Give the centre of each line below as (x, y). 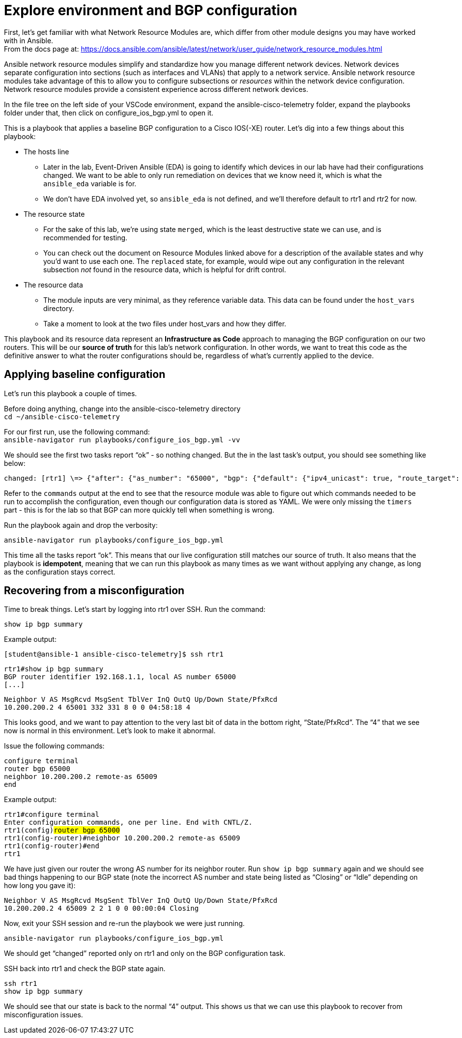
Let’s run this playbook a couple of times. (71, 393)
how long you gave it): (40, 886)
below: (15, 463)
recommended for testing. (86, 237)
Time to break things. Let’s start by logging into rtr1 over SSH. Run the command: (135, 609)
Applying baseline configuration (85, 375)
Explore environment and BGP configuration (151, 10)
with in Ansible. (29, 40)
